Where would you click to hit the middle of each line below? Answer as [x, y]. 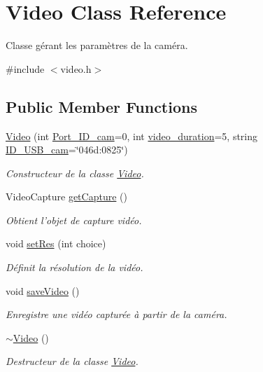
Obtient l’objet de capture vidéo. [74, 220]
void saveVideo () [43, 290]
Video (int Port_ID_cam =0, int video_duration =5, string [132, 136]
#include [25, 68]
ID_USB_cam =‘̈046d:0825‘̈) [67, 150]
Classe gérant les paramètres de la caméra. [97, 45]
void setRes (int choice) [56, 243]
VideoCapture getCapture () [66, 197]
